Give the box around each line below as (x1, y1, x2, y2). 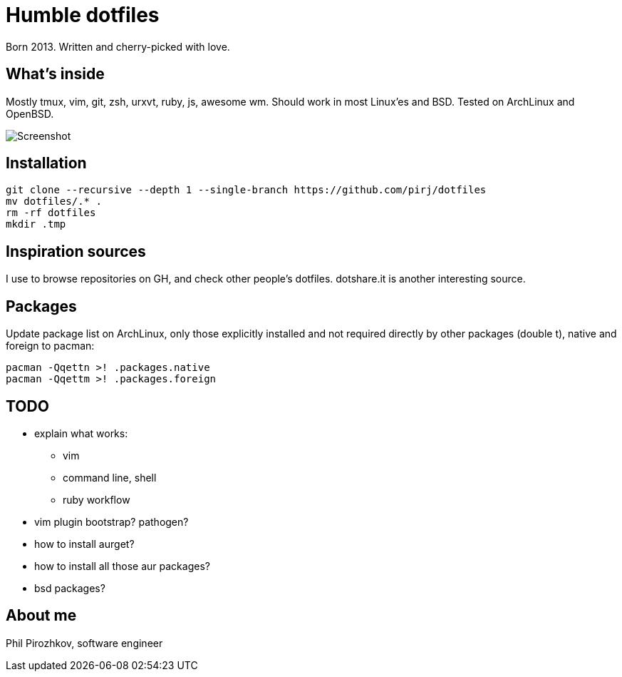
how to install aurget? (34, 537, 135, 550)
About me (6, 606, 77, 625)
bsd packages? (34, 581, 105, 594)
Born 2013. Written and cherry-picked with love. (6, 40, 230, 53)
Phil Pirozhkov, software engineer (6, 636, 163, 649)
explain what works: (34, 427, 128, 439)
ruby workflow (63, 493, 130, 506)
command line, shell (63, 471, 157, 484)
